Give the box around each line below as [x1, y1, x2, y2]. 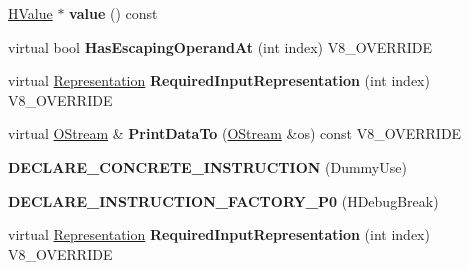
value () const [69, 3, 158, 23]
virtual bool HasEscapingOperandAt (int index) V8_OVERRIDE [8, 36, 433, 57]
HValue [8, 3, 53, 23]
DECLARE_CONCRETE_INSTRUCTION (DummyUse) [8, 156, 407, 177]
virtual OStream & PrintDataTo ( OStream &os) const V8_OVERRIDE [8, 123, 462, 144]
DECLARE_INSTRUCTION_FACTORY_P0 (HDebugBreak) [8, 190, 439, 211]
